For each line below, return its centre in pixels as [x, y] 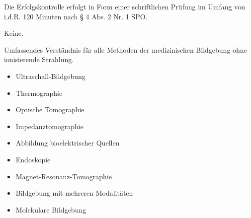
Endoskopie [33, 159]
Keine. [14, 33]
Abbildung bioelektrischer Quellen [68, 143]
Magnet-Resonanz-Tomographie [64, 176]
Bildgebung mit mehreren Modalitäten [74, 193]
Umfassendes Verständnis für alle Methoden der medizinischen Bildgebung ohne [125, 49]
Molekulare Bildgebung [51, 209]
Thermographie [39, 93]
